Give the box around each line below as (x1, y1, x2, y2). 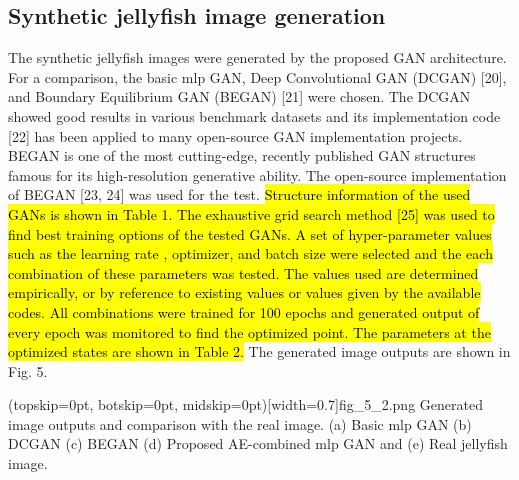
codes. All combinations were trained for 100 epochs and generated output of (8, 301, 480, 322)
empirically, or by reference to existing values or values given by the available (8, 282, 481, 303)
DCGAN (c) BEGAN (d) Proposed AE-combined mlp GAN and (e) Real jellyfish (8, 433, 508, 454)
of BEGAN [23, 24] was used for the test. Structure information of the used (8, 184, 471, 205)
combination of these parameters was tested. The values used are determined (8, 262, 479, 283)
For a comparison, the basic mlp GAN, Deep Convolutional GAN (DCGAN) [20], (8, 66, 507, 87)
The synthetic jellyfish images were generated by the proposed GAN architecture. (8, 47, 507, 68)
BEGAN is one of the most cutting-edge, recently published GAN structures (8, 145, 476, 166)
